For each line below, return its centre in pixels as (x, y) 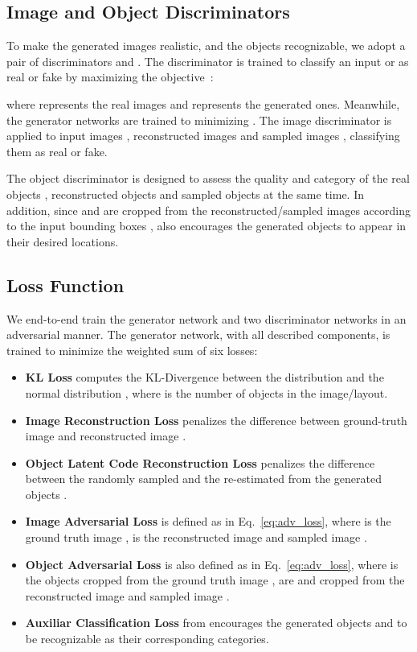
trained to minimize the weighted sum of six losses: (132, 350)
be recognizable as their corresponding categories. (147, 639)
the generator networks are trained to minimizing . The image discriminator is (199, 120)
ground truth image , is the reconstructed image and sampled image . (196, 537)
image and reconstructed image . (106, 436)
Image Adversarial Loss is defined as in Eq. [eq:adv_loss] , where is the (208, 521)
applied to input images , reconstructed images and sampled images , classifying (203, 136)
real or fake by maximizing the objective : (110, 77)
